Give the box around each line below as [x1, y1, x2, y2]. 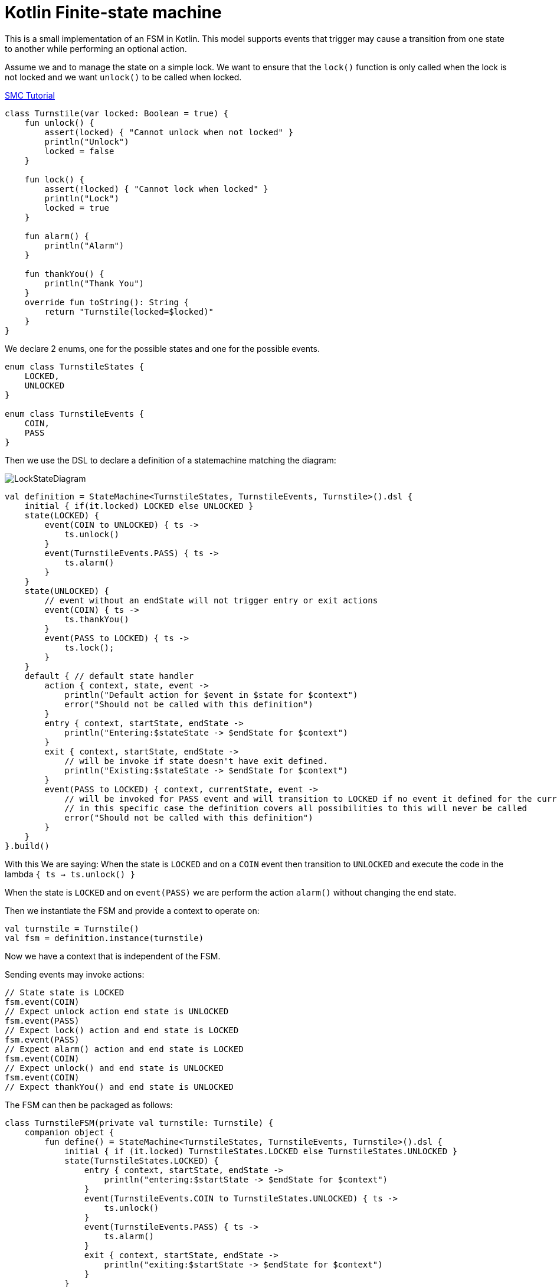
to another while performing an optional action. [5, 43, 187, 54]
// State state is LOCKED [5, 987, 124, 997]
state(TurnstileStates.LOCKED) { [64, 1155, 219, 1165]
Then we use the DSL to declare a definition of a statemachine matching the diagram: [5, 455, 336, 465]
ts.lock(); [64, 642, 114, 652]
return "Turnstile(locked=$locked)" [44, 306, 214, 316]
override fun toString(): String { [24, 297, 189, 307]
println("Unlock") [44, 136, 129, 146]
